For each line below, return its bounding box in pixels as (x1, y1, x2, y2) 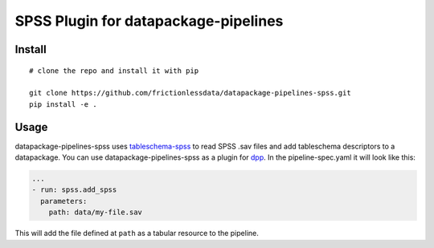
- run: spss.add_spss (31, 185, 117, 194)
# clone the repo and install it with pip (29, 66, 199, 75)
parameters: (40, 197, 88, 205)
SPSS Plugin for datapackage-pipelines (14, 12, 284, 30)
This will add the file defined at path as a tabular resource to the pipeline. (14, 229, 259, 238)
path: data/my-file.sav (48, 208, 142, 217)
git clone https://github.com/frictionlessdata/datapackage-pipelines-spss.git (29, 88, 351, 98)
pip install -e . (29, 100, 97, 108)
